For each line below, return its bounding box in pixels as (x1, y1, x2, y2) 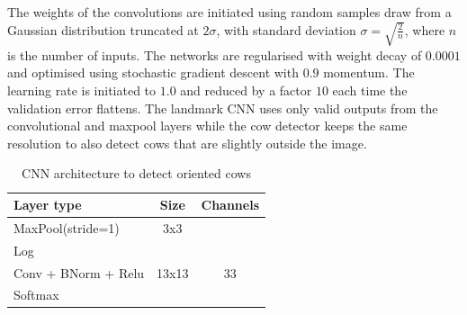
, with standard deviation (216, 20, 356, 39)
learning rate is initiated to (7, 81, 157, 100)
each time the (332, 81, 408, 100)
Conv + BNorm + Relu (13, 263, 145, 282)
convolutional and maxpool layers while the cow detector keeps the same (7, 116, 408, 135)
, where (404, 20, 445, 39)
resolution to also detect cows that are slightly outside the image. (7, 133, 367, 152)
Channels (201, 195, 259, 213)
